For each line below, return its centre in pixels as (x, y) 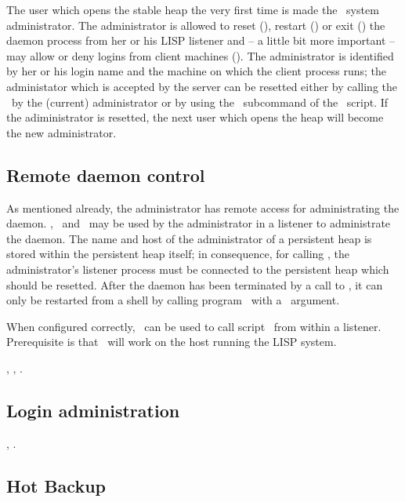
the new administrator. (61, 132)
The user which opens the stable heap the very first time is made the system (193, 9)
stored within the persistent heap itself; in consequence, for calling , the (178, 254)
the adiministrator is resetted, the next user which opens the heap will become (195, 117)
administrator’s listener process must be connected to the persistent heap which (198, 269)
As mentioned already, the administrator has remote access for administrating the (203, 207)
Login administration (93, 410)
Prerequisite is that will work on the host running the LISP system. (172, 342)
